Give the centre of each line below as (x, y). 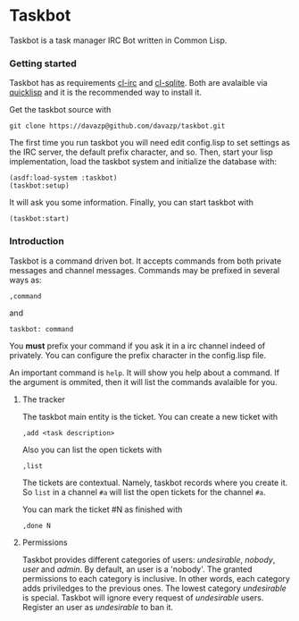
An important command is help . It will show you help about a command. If (144, 373)
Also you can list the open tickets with (92, 449)
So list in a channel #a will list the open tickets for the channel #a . (144, 491)
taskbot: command (42, 329)
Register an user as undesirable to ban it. (98, 607)
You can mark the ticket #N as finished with (102, 509)
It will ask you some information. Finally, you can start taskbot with (132, 203)
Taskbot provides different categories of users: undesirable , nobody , (149, 559)
